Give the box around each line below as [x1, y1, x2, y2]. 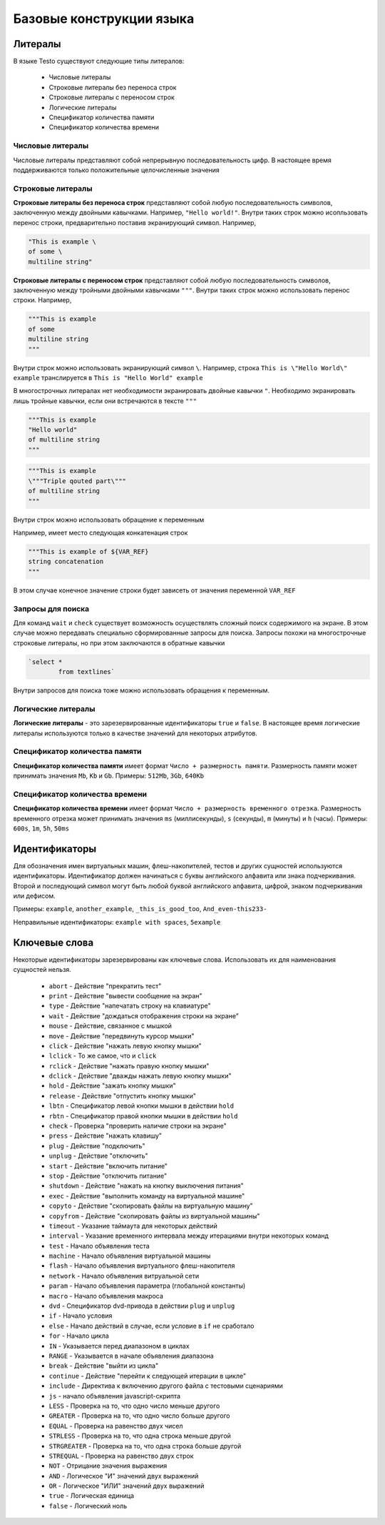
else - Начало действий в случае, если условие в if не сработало [48, 1321, 255, 1330]
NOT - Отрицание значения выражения [48, 1461, 168, 1470]
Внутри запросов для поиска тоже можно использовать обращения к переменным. [13, 686, 270, 695]
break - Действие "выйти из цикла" [48, 1361, 159, 1370]
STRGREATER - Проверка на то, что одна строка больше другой [48, 1441, 242, 1450]
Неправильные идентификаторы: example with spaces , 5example [13, 918, 221, 926]
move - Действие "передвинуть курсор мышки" [48, 1031, 195, 1040]
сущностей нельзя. [13, 965, 71, 974]
